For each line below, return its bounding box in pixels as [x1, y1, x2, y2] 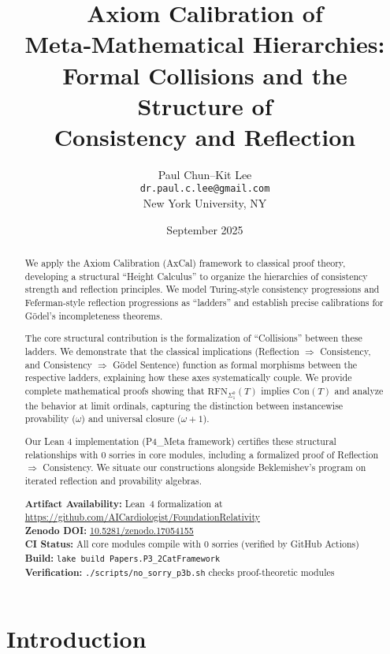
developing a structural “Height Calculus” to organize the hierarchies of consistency [24, 269, 368, 282]
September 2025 [166, 221, 243, 237]
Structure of [137, 89, 273, 121]
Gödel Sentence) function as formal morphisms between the [113, 357, 358, 371]
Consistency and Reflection [54, 120, 356, 152]
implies [261, 383, 290, 397]
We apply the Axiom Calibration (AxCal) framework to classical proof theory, [24, 256, 346, 270]
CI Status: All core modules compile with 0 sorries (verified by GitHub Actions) [24, 537, 359, 551]
